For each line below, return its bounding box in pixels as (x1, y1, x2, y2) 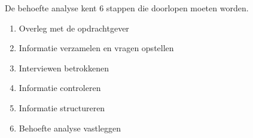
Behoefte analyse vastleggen (19, 121, 121, 134)
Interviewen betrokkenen (19, 61, 109, 74)
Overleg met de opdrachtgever (19, 21, 129, 34)
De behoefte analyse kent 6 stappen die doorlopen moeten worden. (5, 2, 249, 14)
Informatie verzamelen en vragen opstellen (19, 42, 174, 54)
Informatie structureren (19, 101, 105, 114)
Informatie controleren (19, 81, 101, 94)
